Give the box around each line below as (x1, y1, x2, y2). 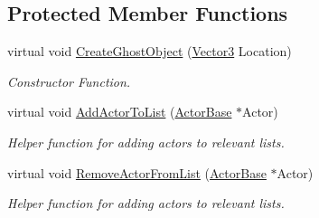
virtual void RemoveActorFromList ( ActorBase (7, 163, 267, 182)
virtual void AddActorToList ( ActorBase (7, 102, 232, 121)
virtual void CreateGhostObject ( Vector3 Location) (7, 42, 292, 61)
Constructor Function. (7, 71, 131, 90)
